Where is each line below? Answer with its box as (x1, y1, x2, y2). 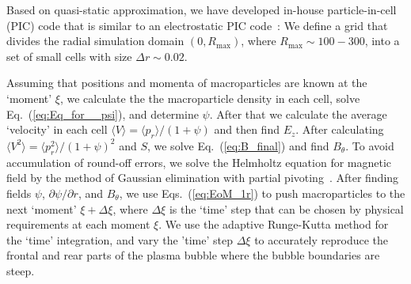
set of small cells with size (6, 47, 132, 64)
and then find (214, 121, 280, 138)
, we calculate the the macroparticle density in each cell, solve (59, 89, 360, 106)
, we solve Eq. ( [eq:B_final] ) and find (147, 137, 329, 153)
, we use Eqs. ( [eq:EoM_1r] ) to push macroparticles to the (119, 184, 405, 201)
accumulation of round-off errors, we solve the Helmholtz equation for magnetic (6, 153, 392, 170)
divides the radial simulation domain (6, 32, 185, 49)
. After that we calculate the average (209, 105, 387, 122)
